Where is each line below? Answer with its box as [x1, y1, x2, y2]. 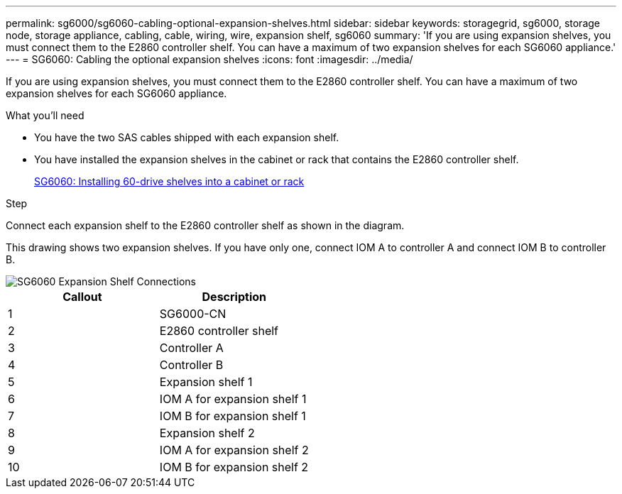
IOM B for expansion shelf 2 [159, 460, 309, 474]
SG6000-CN [159, 307, 227, 321]
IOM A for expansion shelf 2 [159, 443, 309, 457]
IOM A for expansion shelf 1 [159, 392, 307, 406]
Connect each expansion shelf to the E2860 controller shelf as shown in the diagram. [6, 219, 405, 231]
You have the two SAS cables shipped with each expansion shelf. [34, 131, 339, 143]
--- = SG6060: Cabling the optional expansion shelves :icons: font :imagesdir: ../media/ [6, 53, 413, 65]
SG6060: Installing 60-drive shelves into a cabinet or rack [34, 175, 305, 187]
